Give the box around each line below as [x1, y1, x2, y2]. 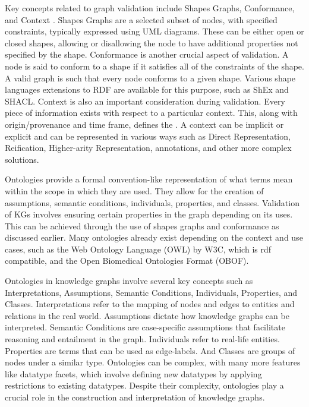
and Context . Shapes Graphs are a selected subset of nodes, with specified [5, 13, 278, 26]
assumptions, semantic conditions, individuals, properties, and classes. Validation [5, 196, 299, 209]
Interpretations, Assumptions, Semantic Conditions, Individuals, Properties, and [5, 286, 298, 298]
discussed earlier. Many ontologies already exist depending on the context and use [5, 231, 303, 244]
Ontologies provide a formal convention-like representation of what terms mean [5, 173, 293, 185]
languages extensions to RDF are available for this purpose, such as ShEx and [5, 83, 289, 96]
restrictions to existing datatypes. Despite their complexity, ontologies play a [5, 379, 284, 392]
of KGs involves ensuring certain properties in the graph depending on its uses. [5, 208, 293, 220]
